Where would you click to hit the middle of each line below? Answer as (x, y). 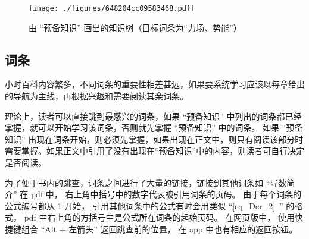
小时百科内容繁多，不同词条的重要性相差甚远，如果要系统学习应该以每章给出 (155, 84)
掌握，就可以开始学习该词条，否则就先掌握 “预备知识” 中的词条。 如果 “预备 (154, 128)
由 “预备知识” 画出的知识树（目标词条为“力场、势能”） (135, 27)
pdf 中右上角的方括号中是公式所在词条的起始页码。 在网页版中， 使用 (159, 217)
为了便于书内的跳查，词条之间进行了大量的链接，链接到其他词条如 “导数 (146, 182)
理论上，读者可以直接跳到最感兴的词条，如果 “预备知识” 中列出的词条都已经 (153, 116)
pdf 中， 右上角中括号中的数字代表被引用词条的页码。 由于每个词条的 (166, 194)
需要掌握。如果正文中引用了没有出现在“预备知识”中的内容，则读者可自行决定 (155, 151)
